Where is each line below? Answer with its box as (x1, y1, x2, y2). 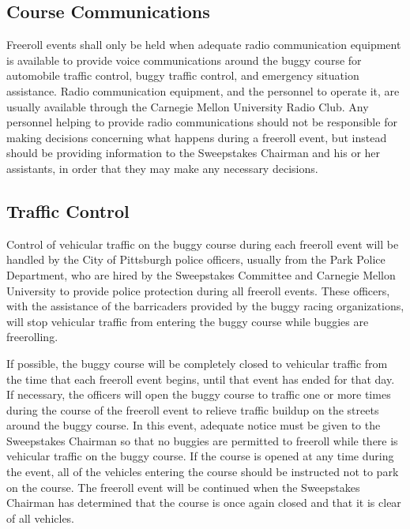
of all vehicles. (6, 509, 75, 526)
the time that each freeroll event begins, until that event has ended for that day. (6, 370, 395, 387)
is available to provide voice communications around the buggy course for (6, 51, 362, 68)
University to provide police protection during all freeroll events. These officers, (6, 282, 390, 298)
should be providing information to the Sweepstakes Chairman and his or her (6, 144, 381, 161)
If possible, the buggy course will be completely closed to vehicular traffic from (6, 355, 388, 371)
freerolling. (6, 328, 58, 345)
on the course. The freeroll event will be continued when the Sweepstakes (6, 478, 360, 495)
